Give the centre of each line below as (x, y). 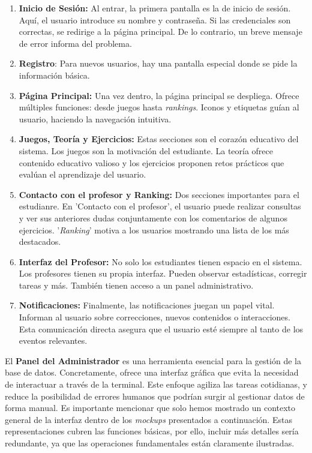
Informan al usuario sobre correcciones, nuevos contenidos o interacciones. (154, 317)
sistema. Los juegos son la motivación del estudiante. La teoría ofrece (146, 150)
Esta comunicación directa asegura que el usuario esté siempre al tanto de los (161, 328)
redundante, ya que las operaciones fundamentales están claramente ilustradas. (150, 443)
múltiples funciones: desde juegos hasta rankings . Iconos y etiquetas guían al (159, 107)
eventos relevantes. (53, 340)
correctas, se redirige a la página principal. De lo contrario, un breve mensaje (160, 31)
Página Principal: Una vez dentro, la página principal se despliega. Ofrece (159, 95)
